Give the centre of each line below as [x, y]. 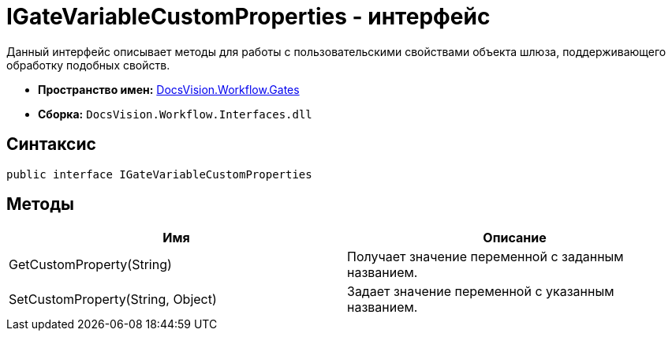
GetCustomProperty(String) [90, 265]
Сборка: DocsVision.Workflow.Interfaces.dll [175, 114]
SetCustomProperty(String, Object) [113, 300]
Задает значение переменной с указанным [481, 292]
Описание [515, 238]
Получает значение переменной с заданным [485, 257]
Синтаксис [51, 144]
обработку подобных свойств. [88, 65]
